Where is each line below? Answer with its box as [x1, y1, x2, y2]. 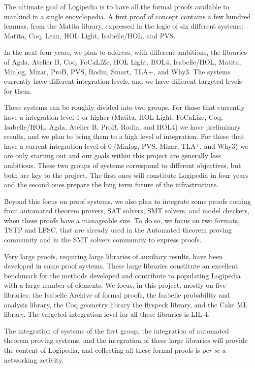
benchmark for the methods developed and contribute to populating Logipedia [4, 270, 241, 280]
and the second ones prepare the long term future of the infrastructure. [4, 179, 219, 190]
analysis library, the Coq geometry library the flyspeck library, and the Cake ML [4, 299, 248, 309]
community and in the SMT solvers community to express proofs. [4, 234, 202, 245]
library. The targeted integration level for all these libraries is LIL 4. [4, 309, 210, 319]
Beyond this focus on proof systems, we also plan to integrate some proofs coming [4, 196, 251, 206]
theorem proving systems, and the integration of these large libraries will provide [4, 335, 248, 345]
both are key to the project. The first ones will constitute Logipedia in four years [4, 169, 249, 180]
